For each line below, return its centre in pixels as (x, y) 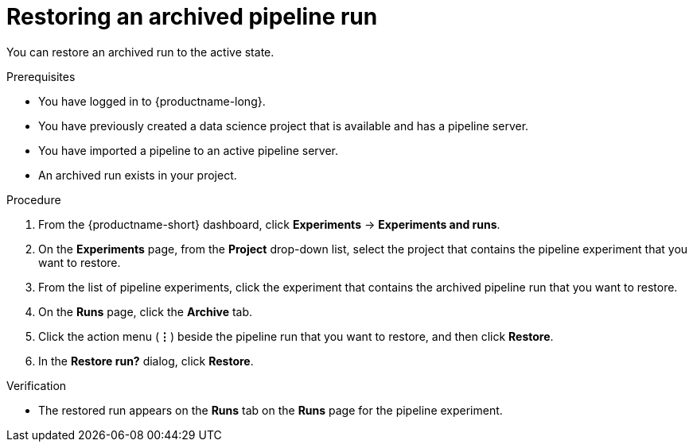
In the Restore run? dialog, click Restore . (146, 361)
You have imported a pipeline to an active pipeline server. (188, 150)
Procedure (34, 199)
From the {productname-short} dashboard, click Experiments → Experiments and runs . (269, 224)
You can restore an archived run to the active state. (140, 52)
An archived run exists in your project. (138, 175)
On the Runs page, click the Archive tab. (146, 311)
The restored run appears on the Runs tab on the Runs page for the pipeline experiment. (271, 410)
